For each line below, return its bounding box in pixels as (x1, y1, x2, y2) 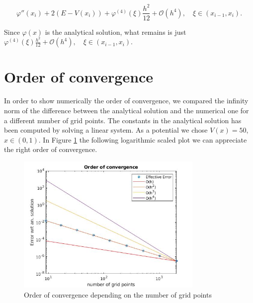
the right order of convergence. (4, 144, 97, 154)
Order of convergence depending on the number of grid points (24, 289, 212, 300)
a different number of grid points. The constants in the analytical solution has (4, 115, 242, 125)
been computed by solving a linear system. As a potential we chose (4, 125, 208, 135)
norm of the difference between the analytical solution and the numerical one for (4, 105, 249, 115)
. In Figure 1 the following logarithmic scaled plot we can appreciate (38, 134, 247, 145)
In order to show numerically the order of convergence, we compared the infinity (4, 95, 249, 106)
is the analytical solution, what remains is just (45, 26, 186, 37)
